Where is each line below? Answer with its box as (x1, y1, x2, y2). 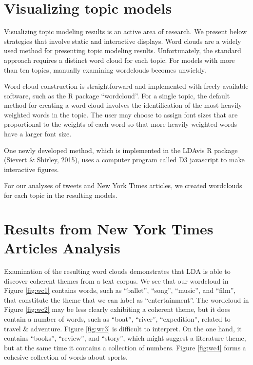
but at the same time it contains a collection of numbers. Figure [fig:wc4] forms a (4, 342, 246, 352)
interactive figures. (4, 164, 59, 174)
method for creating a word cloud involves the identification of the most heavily (4, 100, 242, 110)
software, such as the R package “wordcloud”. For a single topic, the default (4, 90, 230, 100)
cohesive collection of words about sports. (4, 352, 128, 362)
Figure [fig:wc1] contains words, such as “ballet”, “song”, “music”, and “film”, (4, 285, 236, 295)
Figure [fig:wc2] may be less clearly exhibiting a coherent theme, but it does (4, 304, 231, 314)
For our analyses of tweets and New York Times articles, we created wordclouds (4, 180, 242, 191)
